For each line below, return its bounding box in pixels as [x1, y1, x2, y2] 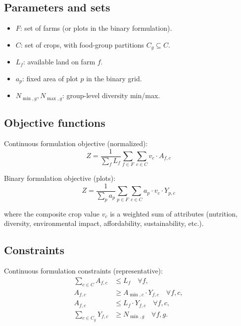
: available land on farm [23, 56, 96, 67]
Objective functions [4, 115, 105, 130]
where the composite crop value [4, 208, 100, 218]
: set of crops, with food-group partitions [20, 39, 145, 50]
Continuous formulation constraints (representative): [4, 266, 163, 276]
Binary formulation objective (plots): [4, 173, 116, 183]
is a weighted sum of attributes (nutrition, [110, 208, 238, 218]
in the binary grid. [86, 73, 142, 83]
